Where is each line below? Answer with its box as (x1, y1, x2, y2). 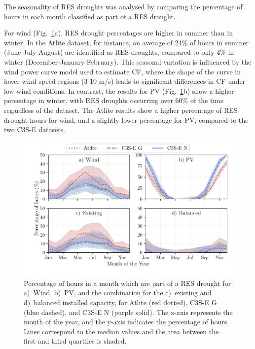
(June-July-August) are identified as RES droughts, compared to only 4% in (4, 47, 234, 57)
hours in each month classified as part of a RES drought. (4, 11, 176, 21)
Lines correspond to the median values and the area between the (24, 326, 219, 336)
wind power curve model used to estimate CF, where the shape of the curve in (4, 66, 241, 76)
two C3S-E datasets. (4, 124, 65, 135)
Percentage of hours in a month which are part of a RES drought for (24, 278, 231, 288)
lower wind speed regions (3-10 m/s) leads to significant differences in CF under (4, 76, 246, 86)
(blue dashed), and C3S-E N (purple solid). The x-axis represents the (24, 307, 233, 317)
